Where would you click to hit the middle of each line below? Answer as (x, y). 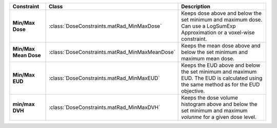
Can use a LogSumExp (209, 26)
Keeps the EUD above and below (221, 65)
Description (196, 6)
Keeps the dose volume (210, 98)
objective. (193, 91)
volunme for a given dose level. (219, 117)
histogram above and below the (219, 104)
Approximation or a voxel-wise (218, 32)
